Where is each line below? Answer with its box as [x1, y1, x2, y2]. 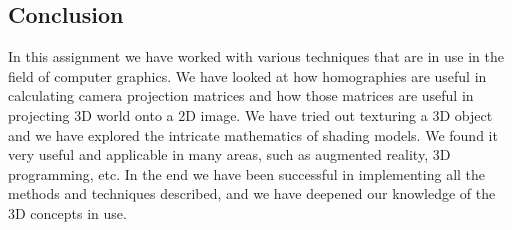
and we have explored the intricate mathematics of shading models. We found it [8, 124, 498, 145]
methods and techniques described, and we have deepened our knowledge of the [8, 183, 496, 204]
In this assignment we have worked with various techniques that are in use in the [8, 46, 504, 67]
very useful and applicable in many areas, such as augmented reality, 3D [8, 144, 451, 165]
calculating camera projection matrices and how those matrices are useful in [8, 85, 474, 106]
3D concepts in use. [8, 202, 127, 223]
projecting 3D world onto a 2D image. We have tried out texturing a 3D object [8, 104, 493, 125]
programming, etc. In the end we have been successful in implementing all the [8, 163, 486, 184]
